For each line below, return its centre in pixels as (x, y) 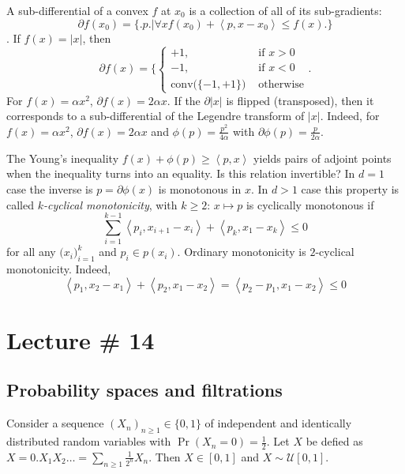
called (20, 204)
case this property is (350, 188)
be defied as (334, 441)
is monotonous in (200, 188)
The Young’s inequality (63, 158)
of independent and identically (278, 423)
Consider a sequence (55, 423)
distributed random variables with (89, 441)
